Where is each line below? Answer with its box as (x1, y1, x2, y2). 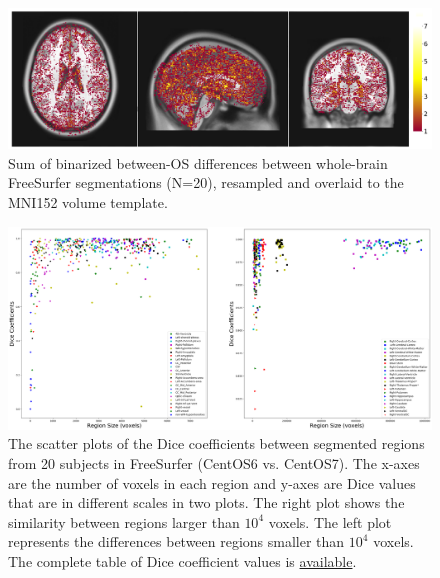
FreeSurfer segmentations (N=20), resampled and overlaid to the (8, 172, 404, 193)
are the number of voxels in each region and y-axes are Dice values (8, 472, 416, 493)
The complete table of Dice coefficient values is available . (8, 551, 357, 572)
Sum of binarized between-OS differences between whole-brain (8, 152, 388, 173)
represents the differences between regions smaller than (8, 531, 345, 552)
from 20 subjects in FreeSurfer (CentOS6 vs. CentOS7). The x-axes (8, 453, 420, 474)
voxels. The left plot (268, 511, 392, 532)
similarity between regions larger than (8, 511, 240, 532)
